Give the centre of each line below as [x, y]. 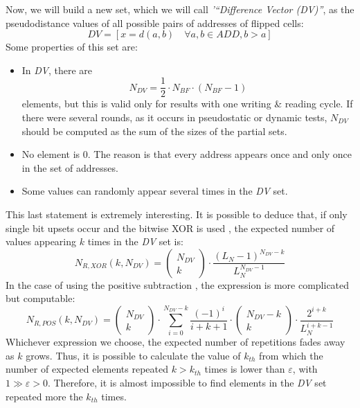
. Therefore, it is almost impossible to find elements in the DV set [187, 382]
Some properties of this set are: [72, 47]
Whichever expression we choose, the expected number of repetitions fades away [175, 342]
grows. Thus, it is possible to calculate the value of [133, 355]
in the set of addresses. [70, 167]
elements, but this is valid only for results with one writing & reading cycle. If [187, 104]
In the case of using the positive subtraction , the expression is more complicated [178, 284]
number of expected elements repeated [87, 369]
